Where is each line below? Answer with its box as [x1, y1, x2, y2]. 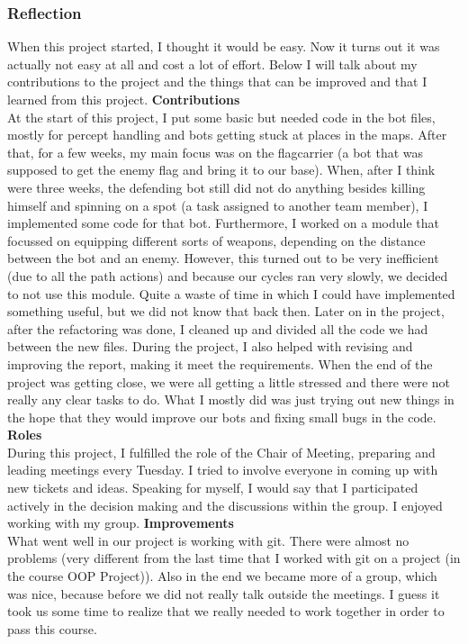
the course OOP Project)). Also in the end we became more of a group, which [7, 567, 437, 585]
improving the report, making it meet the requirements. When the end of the [7, 354, 433, 373]
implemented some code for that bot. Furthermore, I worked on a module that [7, 213, 439, 232]
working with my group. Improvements [7, 513, 234, 532]
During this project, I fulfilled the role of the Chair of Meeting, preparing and [7, 442, 436, 461]
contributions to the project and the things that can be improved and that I [7, 72, 427, 91]
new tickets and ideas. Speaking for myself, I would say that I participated [7, 478, 418, 497]
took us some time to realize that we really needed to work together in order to [7, 602, 445, 621]
